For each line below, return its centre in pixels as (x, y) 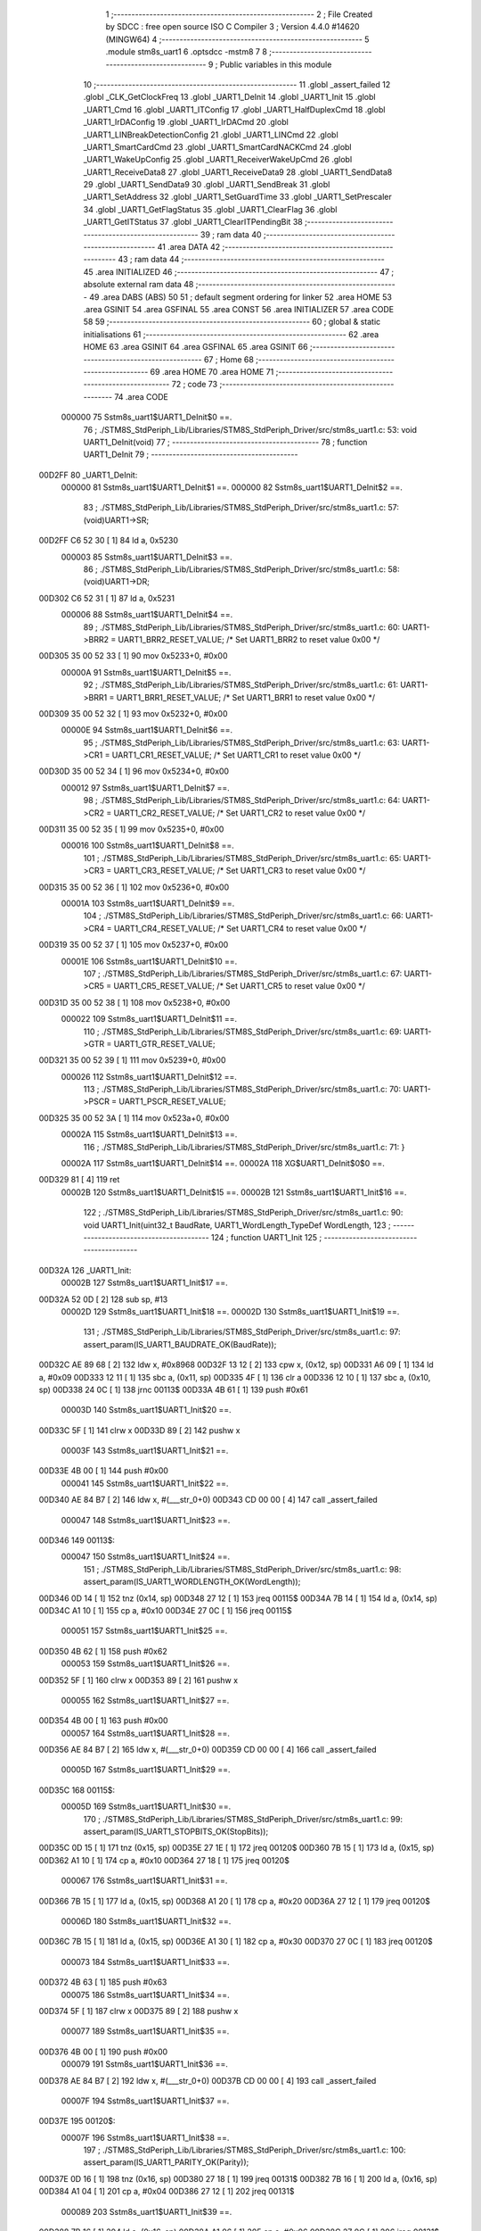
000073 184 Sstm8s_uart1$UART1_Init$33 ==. (146, 1961)
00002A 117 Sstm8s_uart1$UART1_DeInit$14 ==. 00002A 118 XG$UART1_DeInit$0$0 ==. (223, 1164)
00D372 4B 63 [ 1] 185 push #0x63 (103, 1982)
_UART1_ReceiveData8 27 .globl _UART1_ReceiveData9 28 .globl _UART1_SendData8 (238, 172)
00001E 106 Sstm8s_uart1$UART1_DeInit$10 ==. (149, 961)
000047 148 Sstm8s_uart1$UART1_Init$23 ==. (146, 1520)
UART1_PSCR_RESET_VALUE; (172, 1101)
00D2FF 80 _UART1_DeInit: (88, 475)
